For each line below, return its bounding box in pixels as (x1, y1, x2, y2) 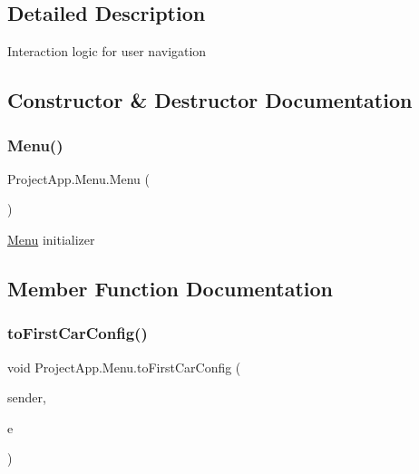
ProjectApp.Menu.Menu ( (7, 169, 150, 188)
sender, (7, 388, 46, 407)
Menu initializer (7, 229, 95, 248)
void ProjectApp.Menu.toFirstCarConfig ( (7, 357, 241, 376)
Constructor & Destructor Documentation (7, 86, 413, 114)
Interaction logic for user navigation (7, 42, 207, 61)
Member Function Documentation (7, 274, 334, 302)
